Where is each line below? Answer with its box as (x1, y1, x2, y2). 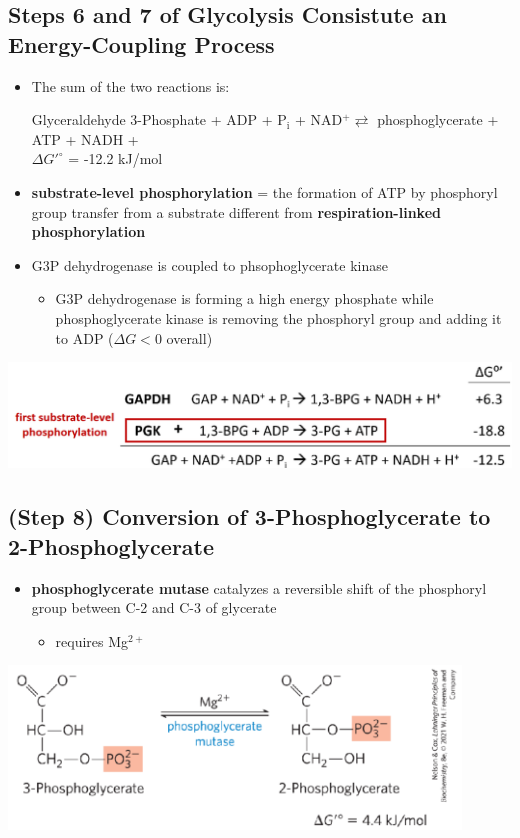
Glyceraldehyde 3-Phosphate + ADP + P (31, 109, 287, 130)
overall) (166, 327, 213, 348)
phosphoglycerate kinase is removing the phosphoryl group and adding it (55, 307, 502, 328)
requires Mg (55, 630, 129, 651)
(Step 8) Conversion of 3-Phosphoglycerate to (8, 501, 491, 532)
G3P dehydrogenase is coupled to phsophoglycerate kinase (31, 254, 388, 275)
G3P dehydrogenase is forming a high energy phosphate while (55, 288, 434, 309)
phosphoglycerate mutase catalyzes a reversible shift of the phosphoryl (31, 577, 487, 598)
